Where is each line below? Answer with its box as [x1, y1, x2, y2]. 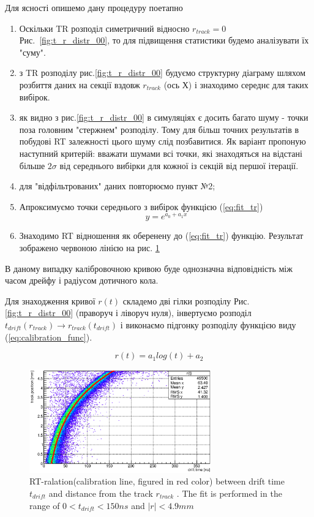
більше [19, 159, 45, 172]
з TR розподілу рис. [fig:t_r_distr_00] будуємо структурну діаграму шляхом [19, 66, 306, 79]
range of [29, 499, 60, 511]
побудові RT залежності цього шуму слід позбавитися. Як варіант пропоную [19, 135, 306, 148]
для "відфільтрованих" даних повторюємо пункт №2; [19, 179, 215, 192]
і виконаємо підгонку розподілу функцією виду [120, 318, 296, 331]
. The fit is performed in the [176, 487, 282, 499]
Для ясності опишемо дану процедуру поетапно [5, 1, 183, 13]
